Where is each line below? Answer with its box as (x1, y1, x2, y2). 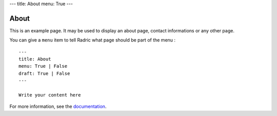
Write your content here (18, 92, 81, 98)
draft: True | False (18, 70, 70, 76)
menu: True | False (18, 63, 68, 69)
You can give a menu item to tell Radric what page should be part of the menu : (9, 37, 176, 43)
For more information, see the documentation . (9, 103, 107, 110)
